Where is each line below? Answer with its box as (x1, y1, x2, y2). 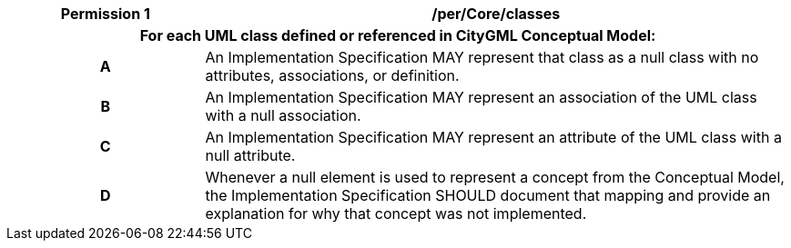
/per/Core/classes (431, 5, 561, 23)
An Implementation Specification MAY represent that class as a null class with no (205, 48, 759, 66)
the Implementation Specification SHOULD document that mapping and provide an (205, 186, 771, 204)
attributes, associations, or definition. (205, 66, 460, 84)
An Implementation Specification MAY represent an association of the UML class (205, 88, 757, 106)
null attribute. (205, 146, 296, 164)
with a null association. (205, 106, 361, 124)
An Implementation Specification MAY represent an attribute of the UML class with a (205, 128, 782, 146)
